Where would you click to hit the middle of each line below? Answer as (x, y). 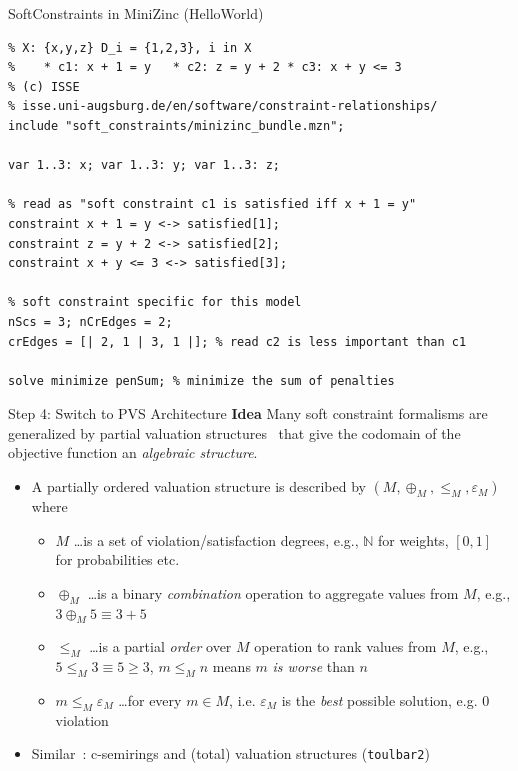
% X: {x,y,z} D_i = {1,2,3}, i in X (130, 47)
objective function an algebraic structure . (133, 452)
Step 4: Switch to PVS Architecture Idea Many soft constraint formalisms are (248, 413)
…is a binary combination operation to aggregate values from (273, 592)
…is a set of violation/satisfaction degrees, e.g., (216, 539)
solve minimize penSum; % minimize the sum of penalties (201, 380)
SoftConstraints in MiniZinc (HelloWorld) (136, 13)
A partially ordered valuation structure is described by (198, 486)
